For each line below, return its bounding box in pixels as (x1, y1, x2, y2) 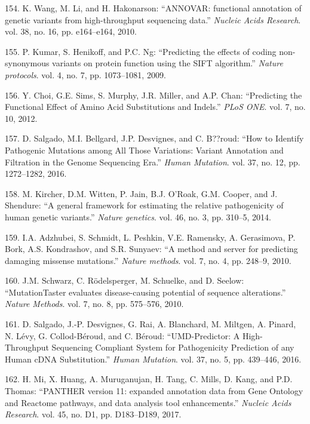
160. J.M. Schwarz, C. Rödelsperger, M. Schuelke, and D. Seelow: (5, 274, 244, 287)
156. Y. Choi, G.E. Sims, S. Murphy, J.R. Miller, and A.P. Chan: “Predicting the (5, 88, 302, 101)
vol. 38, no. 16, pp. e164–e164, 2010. (5, 25, 137, 38)
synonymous (5, 57, 50, 69)
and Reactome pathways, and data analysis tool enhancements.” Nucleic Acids (5, 396, 291, 408)
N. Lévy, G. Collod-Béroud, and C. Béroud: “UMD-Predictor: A (5, 329, 240, 342)
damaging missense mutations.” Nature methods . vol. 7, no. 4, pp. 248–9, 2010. (5, 254, 291, 266)
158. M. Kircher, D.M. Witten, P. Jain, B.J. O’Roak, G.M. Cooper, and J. (5, 187, 278, 199)
